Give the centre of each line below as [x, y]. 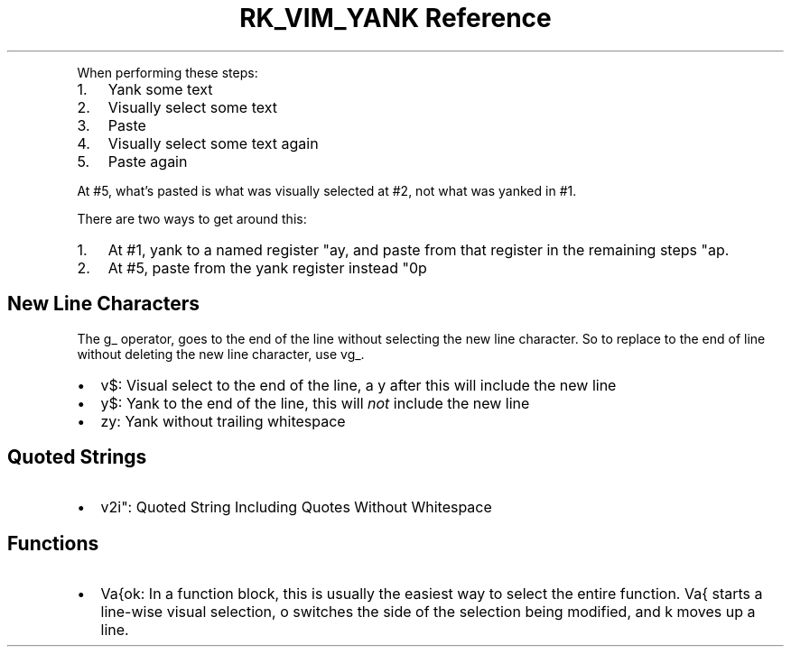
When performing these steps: [168, 72]
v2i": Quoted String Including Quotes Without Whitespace [296, 507]
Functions [53, 543]
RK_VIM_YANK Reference [395, 18]
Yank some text [160, 89]
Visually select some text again [213, 143]
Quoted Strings [77, 457]
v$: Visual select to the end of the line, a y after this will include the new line [358, 385]
